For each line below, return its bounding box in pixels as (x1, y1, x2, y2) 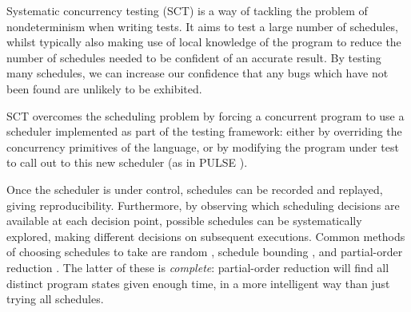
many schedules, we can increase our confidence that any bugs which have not (6, 65, 389, 81)
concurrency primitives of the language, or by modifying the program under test (6, 138, 399, 155)
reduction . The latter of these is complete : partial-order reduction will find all (6, 259, 389, 275)
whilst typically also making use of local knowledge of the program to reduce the (6, 34, 401, 50)
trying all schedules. (6, 290, 104, 307)
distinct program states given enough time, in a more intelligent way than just (6, 274, 390, 291)
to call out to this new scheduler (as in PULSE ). (6, 154, 248, 171)
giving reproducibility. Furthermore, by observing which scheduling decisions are (6, 196, 400, 213)
